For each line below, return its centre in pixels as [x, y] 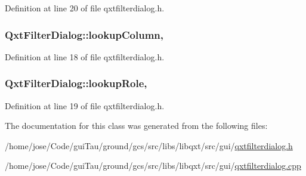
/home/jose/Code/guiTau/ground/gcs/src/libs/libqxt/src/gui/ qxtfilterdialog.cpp [153, 166]
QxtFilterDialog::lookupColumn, [84, 34]
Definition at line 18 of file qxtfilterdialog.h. [85, 56]
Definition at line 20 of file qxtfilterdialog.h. [85, 8]
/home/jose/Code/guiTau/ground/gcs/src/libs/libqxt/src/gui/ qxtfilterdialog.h [149, 145]
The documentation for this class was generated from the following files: [136, 126]
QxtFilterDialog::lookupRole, [76, 83]
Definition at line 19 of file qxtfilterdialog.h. [85, 105]
